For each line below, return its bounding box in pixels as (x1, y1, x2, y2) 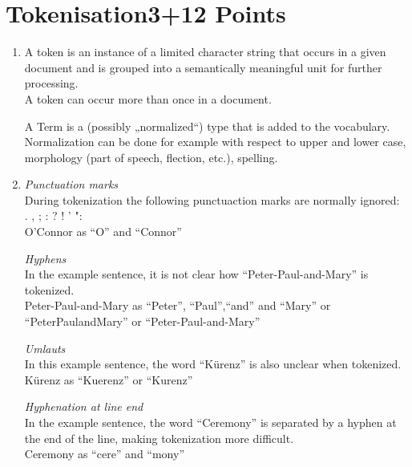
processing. (24, 75, 79, 91)
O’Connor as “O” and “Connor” (24, 223, 182, 240)
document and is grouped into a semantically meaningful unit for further (24, 59, 382, 75)
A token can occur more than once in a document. (24, 90, 272, 107)
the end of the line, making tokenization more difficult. (24, 429, 294, 446)
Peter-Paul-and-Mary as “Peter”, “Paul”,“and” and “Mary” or (24, 297, 331, 314)
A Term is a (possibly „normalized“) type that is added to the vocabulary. (24, 117, 390, 134)
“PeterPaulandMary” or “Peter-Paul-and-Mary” (24, 313, 261, 330)
